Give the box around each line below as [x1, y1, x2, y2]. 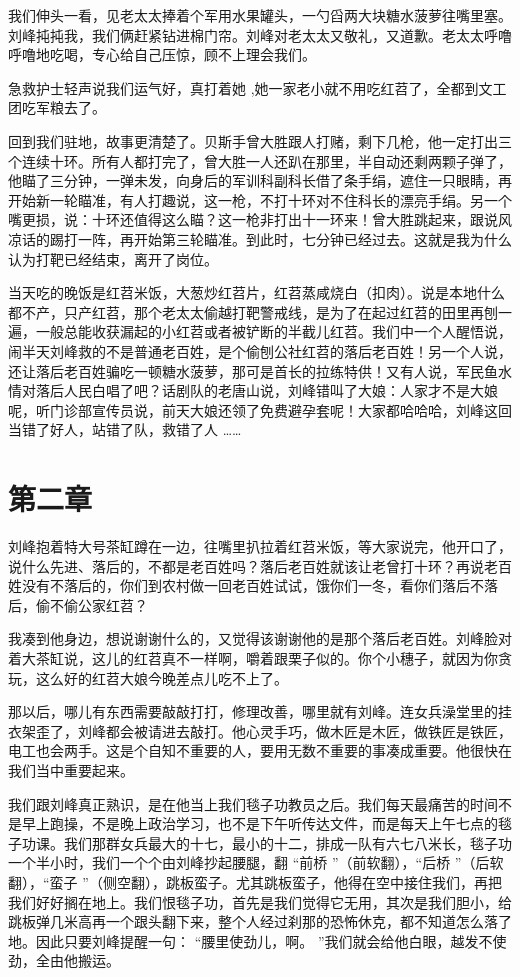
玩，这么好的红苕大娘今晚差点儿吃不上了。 [8, 667, 288, 688]
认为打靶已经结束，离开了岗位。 [8, 248, 218, 269]
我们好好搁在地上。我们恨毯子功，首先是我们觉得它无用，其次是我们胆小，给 [8, 891, 512, 912]
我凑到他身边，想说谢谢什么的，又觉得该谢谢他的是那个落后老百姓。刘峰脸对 [8, 628, 512, 649]
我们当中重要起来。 [8, 759, 134, 780]
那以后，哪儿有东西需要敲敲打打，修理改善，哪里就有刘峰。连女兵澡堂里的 [8, 701, 498, 722]
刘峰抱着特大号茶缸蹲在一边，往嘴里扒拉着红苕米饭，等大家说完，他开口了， [8, 536, 512, 556]
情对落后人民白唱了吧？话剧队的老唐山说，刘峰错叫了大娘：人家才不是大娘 [8, 380, 498, 401]
